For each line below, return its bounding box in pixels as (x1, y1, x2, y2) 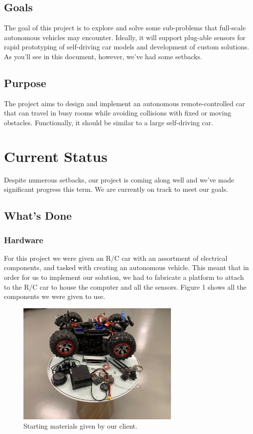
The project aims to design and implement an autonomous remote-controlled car (4, 98, 245, 108)
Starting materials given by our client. (23, 421, 138, 431)
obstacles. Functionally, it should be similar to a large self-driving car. (4, 117, 213, 127)
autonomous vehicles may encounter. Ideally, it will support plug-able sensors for (4, 32, 246, 42)
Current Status (4, 146, 107, 166)
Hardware (4, 233, 43, 246)
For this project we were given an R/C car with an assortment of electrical (4, 252, 228, 263)
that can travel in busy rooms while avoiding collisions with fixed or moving (4, 108, 232, 118)
